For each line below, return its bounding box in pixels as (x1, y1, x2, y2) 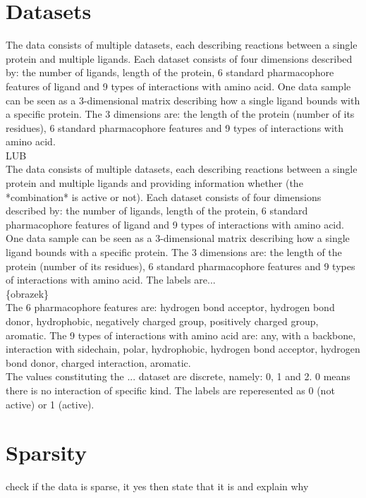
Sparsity (6, 438, 87, 467)
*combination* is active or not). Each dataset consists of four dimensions (6, 189, 322, 204)
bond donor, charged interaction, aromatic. (6, 355, 191, 370)
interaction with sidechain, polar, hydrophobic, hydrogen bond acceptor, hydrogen (6, 341, 360, 356)
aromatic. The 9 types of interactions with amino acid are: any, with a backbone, (6, 327, 356, 342)
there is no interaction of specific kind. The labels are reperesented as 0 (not (6, 382, 335, 397)
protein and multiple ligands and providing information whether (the (6, 176, 303, 190)
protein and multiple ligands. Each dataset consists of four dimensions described (6, 51, 353, 66)
